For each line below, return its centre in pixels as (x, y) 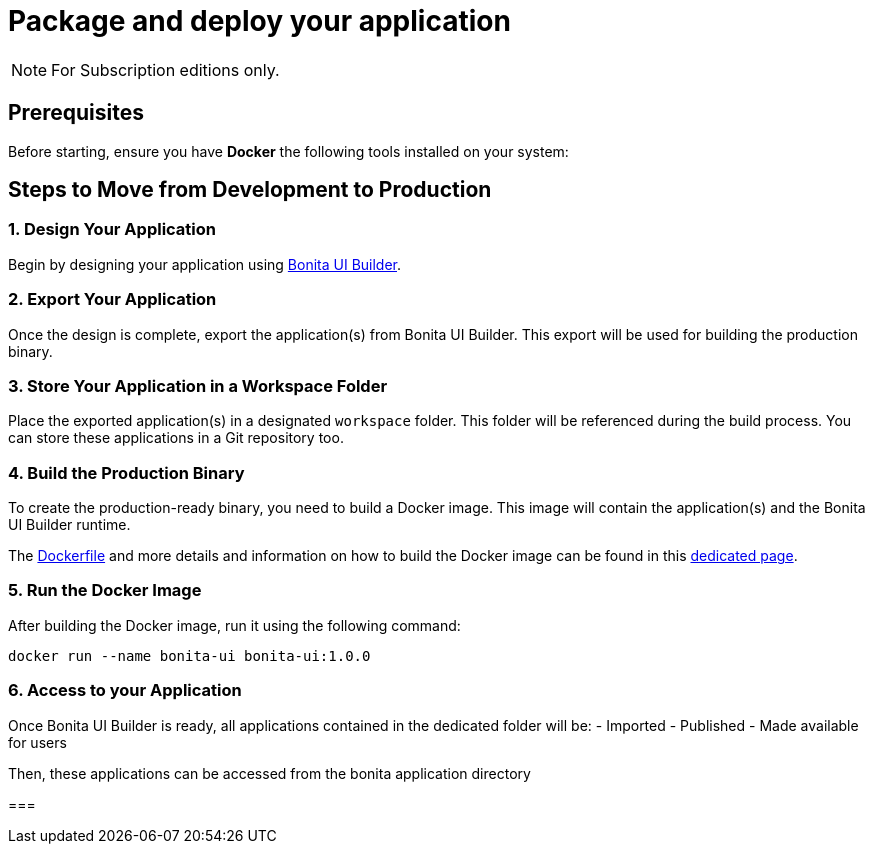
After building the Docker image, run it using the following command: (234, 625)
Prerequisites (76, 113)
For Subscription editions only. (165, 69)
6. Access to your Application (125, 690)
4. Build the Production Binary (126, 472)
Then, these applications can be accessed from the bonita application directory (269, 773)
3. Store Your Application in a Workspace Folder (198, 385)
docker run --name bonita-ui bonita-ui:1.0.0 (189, 655)
